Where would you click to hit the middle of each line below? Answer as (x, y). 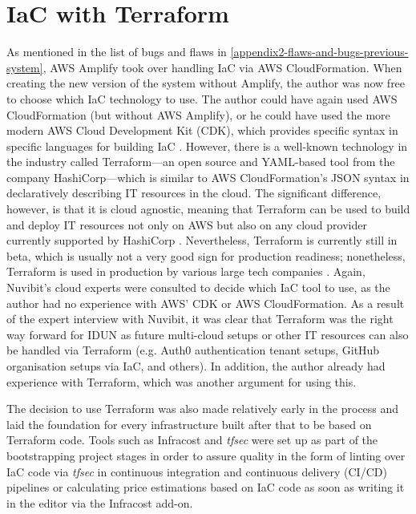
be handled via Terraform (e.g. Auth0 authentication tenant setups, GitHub (193, 350)
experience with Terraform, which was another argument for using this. (182, 381)
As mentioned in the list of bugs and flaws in (117, 52)
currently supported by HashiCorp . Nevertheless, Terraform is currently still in (202, 240)
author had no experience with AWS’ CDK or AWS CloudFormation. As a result (206, 303)
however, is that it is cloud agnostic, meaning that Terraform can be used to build (208, 209)
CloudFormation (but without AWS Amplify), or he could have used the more (198, 114)
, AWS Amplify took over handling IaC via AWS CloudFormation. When (222, 67)
